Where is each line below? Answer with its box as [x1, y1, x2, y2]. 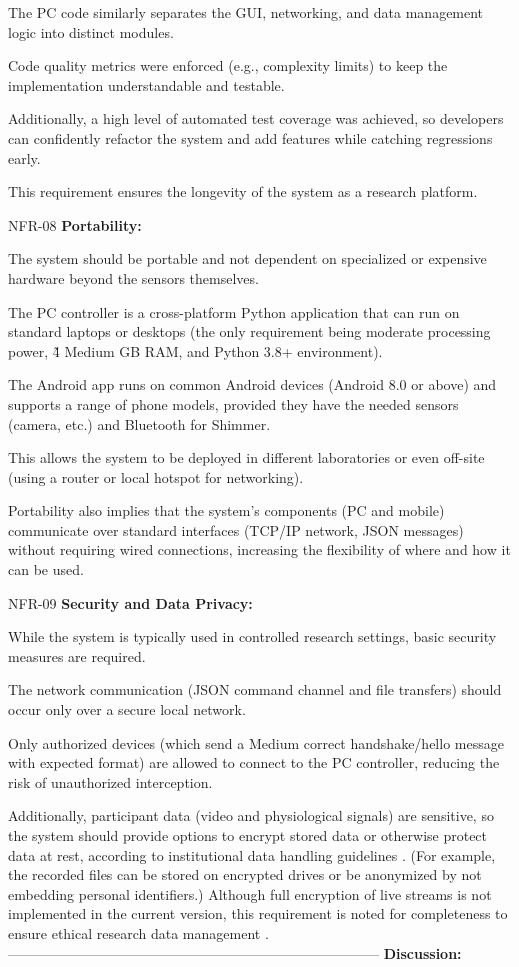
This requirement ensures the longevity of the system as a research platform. [8, 181, 478, 202]
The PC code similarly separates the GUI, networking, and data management [8, 2, 484, 22]
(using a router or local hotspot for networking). [8, 466, 304, 487]
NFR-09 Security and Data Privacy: [8, 592, 253, 613]
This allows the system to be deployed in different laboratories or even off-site [8, 447, 485, 468]
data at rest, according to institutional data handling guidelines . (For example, [8, 844, 496, 865]
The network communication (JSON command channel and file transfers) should [8, 679, 502, 700]
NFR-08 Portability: [8, 214, 142, 235]
